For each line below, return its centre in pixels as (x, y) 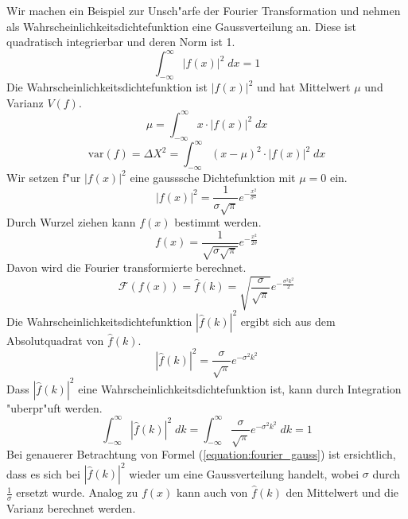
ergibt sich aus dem (288, 321)
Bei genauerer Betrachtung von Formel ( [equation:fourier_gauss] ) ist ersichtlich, (201, 453)
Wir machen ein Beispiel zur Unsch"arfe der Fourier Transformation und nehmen (204, 10)
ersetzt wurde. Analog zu (77, 492)
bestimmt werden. (218, 222)
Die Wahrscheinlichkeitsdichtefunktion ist (107, 87)
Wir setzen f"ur (44, 177)
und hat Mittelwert (304, 87)
